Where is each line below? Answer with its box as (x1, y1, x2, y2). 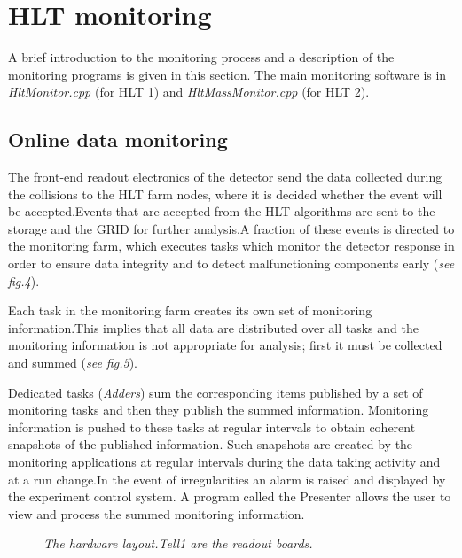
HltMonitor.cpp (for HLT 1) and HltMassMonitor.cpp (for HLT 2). (8, 82, 370, 101)
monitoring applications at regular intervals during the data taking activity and (8, 453, 441, 471)
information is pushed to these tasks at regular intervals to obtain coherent (8, 417, 416, 436)
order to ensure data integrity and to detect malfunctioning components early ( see (8, 254, 455, 273)
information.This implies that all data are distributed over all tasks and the (8, 318, 419, 337)
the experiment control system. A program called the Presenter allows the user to (8, 487, 451, 506)
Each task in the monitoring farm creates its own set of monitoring (8, 301, 372, 320)
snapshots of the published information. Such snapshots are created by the (8, 435, 413, 453)
